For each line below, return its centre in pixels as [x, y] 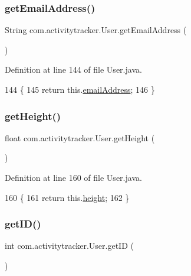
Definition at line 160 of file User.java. [73, 177]
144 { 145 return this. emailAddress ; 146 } [80, 89]
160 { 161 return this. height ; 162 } [67, 197]
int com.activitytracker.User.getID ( [69, 246]
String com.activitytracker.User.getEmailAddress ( [96, 30]
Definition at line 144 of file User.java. [73, 69]
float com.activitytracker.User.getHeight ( [80, 137]
